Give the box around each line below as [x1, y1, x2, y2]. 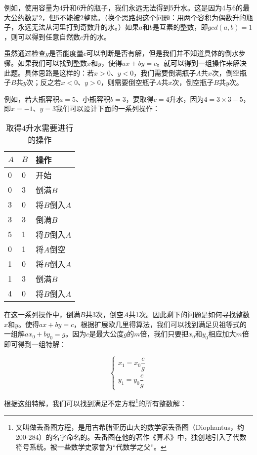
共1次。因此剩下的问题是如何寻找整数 [128, 309, 250, 319]
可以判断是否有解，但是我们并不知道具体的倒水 [86, 48, 239, 58]
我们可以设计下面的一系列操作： [56, 103, 160, 114]
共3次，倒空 [85, 309, 124, 319]
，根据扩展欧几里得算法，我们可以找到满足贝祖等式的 [74, 319, 247, 329]
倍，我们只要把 [140, 329, 189, 339]
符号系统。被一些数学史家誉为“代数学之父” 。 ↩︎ [15, 441, 167, 452]
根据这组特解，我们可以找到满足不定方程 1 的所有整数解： [4, 397, 187, 408]
